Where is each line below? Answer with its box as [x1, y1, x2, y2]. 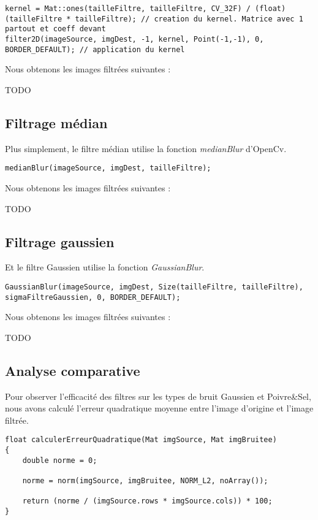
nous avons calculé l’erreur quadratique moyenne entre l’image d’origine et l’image [5, 402, 314, 415]
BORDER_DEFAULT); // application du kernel [5, 45, 185, 54]
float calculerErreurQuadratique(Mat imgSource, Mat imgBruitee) [5, 435, 277, 445]
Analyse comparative [5, 361, 140, 380]
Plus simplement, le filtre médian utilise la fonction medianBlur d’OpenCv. [5, 142, 287, 155]
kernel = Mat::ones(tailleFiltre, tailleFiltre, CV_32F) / [5, 4, 251, 13]
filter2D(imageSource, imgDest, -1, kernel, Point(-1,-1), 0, [5, 34, 264, 44]
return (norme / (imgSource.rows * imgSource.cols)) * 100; [22, 497, 273, 506]
